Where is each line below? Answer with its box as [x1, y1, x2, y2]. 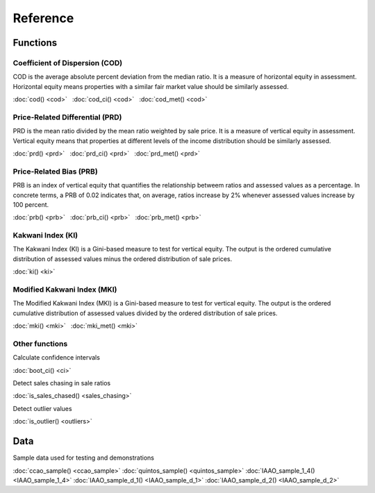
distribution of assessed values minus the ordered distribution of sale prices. [12, 254, 233, 263]
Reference [12, 10, 74, 26]
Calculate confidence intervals [12, 353, 101, 362]
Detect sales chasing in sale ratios [12, 379, 111, 387]
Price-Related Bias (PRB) [12, 167, 99, 176]
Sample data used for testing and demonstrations [12, 453, 154, 462]
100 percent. [12, 200, 49, 208]
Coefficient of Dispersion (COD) [12, 58, 123, 67]
